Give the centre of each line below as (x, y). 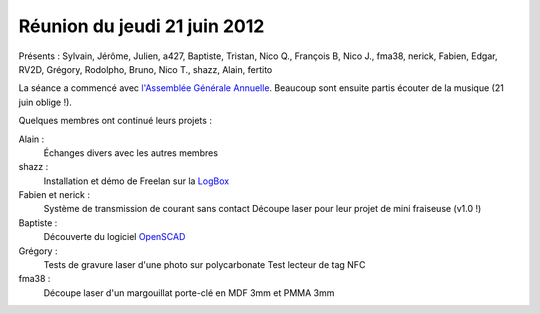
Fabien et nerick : (54, 195)
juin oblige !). (45, 102)
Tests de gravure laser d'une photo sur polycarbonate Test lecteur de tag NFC (204, 265)
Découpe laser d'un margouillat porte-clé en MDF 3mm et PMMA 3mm (189, 292)
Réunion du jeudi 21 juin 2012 (141, 26)
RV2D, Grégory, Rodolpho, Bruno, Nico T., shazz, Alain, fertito (145, 69)
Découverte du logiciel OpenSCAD (114, 237)
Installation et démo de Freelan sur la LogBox (136, 181)
